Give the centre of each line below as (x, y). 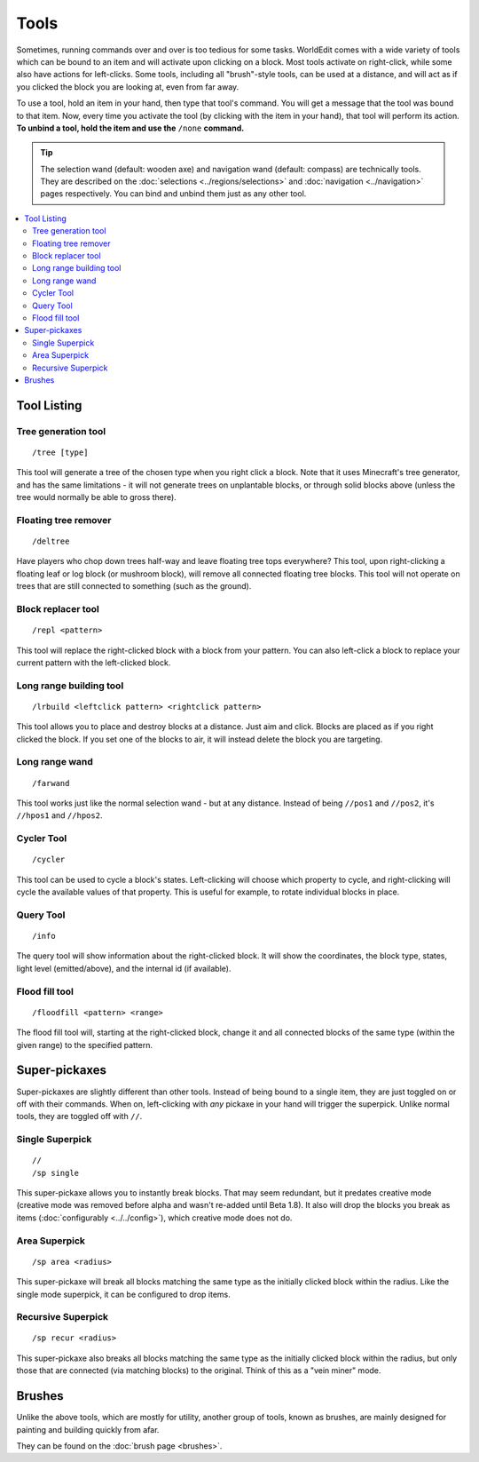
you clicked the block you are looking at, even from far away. (128, 87)
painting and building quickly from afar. (88, 1429)
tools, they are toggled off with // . (79, 1116)
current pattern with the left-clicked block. (94, 663)
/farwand (51, 783)
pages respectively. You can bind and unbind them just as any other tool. (173, 194)
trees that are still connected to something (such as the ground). (134, 586)
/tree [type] (60, 452)
